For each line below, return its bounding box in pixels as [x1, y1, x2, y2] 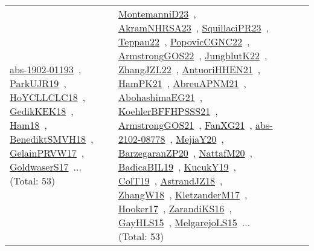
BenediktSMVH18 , [10, 132, 94, 146]
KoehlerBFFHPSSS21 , [118, 104, 218, 118]
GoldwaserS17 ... [10, 160, 82, 174]
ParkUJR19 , [10, 76, 66, 90]
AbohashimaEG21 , [118, 90, 203, 104]
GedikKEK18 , [10, 104, 74, 118]
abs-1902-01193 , [10, 62, 82, 76]
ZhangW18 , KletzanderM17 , [118, 187, 248, 201]
